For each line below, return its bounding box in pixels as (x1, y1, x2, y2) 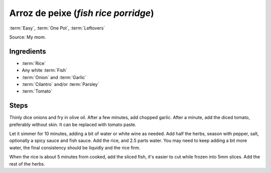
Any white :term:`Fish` (22, 67, 67, 73)
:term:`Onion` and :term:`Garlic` (22, 74, 87, 80)
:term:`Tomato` (22, 88, 53, 94)
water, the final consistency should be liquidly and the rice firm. (9, 144, 141, 150)
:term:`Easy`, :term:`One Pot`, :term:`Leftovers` (9, 25, 105, 31)
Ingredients (9, 47, 46, 55)
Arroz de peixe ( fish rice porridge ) (9, 7, 154, 18)
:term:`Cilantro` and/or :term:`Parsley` (22, 81, 99, 87)
